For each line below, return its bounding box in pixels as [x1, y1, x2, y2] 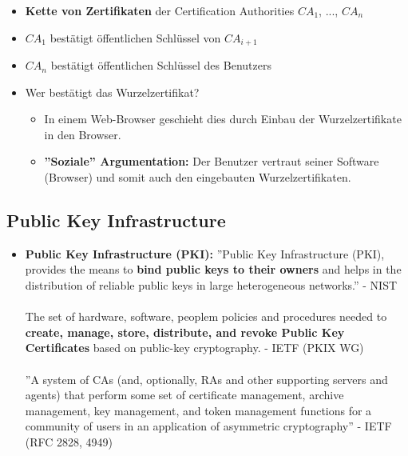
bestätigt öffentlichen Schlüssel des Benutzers [50, 57, 271, 74]
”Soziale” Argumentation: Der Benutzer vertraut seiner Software [44, 153, 379, 170]
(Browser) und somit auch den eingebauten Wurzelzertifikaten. [44, 169, 351, 186]
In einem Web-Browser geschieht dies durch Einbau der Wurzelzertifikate [44, 110, 402, 127]
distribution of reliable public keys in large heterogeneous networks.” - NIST [25, 277, 398, 293]
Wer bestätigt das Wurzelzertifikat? [25, 83, 200, 100]
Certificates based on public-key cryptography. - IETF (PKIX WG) [25, 339, 364, 356]
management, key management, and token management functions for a [25, 402, 372, 418]
